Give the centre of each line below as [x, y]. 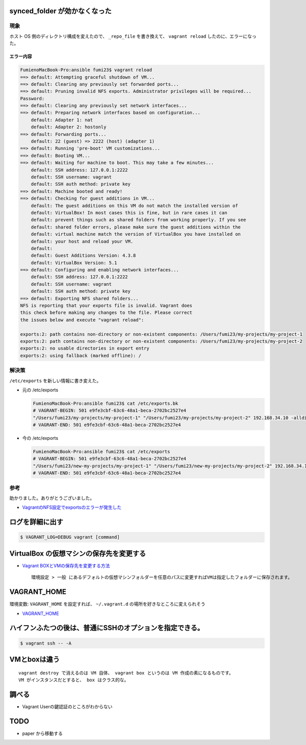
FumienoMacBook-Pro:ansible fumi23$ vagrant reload [86, 70]
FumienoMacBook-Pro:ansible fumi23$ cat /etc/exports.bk [106, 403]
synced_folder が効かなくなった [60, 11]
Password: [32, 98]
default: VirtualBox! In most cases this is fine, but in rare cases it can [129, 213]
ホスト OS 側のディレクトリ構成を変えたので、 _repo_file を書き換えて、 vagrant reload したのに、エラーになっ [133, 36]
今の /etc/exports [40, 438]
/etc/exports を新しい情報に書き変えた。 [55, 381]
